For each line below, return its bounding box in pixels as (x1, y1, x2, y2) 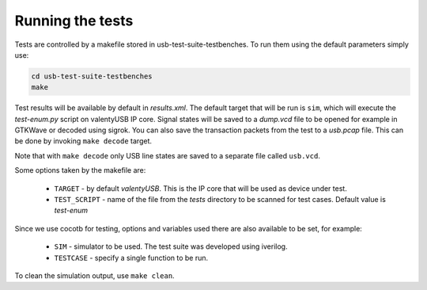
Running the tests (14, 12, 134, 29)
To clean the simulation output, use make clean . (14, 270, 175, 280)
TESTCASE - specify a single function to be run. (54, 253, 209, 262)
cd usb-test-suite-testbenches (31, 71, 153, 81)
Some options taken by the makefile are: (14, 166, 146, 175)
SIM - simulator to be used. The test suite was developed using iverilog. (54, 242, 288, 251)
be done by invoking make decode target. (14, 136, 153, 146)
